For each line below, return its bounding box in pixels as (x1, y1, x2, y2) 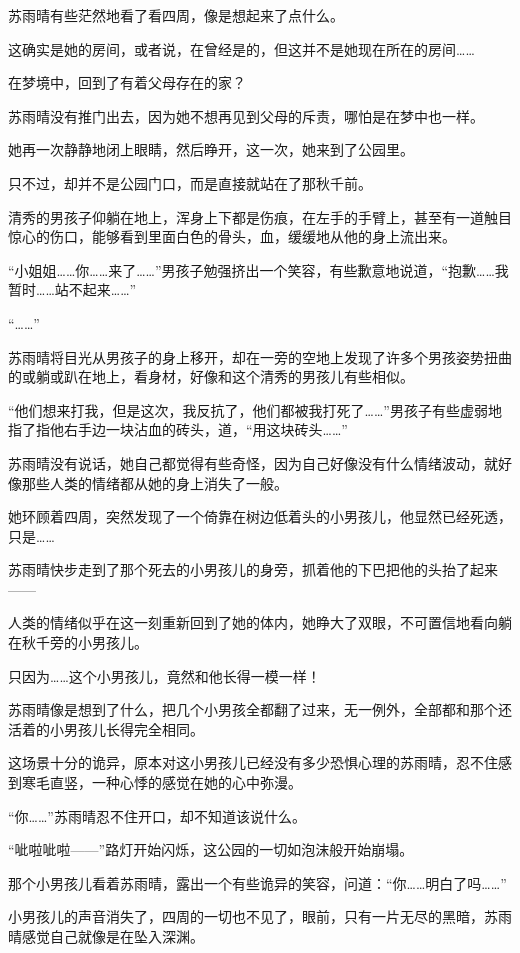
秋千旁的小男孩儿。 (21, 632, 148, 653)
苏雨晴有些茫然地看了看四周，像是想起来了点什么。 (8, 5, 344, 25)
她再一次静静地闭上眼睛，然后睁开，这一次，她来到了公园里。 (8, 139, 414, 160)
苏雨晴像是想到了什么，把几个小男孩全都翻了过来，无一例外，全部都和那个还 (8, 699, 512, 720)
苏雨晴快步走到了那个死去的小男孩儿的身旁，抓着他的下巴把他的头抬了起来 (8, 559, 498, 580)
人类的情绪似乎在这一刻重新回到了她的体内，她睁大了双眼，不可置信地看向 (8, 612, 498, 633)
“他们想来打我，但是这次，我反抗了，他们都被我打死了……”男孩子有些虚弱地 (8, 399, 502, 420)
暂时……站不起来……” (8, 279, 137, 300)
